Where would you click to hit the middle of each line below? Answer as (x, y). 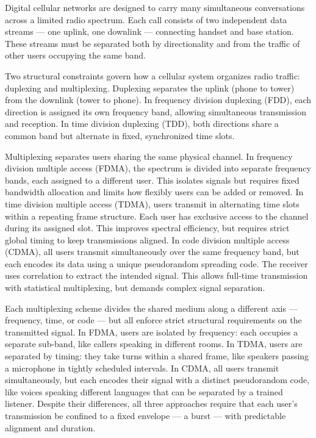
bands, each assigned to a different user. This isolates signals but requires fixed (152, 180)
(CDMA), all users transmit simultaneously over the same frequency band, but (152, 252)
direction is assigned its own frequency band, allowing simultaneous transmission (156, 111)
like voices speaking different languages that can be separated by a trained (144, 391)
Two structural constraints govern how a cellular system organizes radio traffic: (153, 75)
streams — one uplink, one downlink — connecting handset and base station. (149, 31)
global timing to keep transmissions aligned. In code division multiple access (147, 239)
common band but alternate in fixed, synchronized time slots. (120, 135)
